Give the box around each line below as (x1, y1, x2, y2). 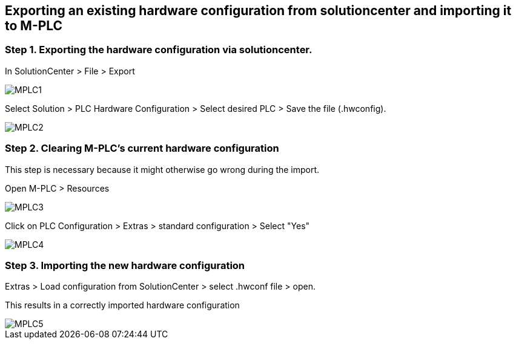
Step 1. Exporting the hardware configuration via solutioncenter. (5, 44, 313, 56)
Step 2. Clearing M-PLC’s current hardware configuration (5, 142, 279, 155)
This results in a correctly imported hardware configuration (5, 300, 240, 311)
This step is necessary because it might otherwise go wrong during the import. (5, 164, 320, 175)
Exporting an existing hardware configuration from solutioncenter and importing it (5, 3, 512, 18)
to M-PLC (5, 18, 63, 33)
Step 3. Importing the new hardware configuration (5, 259, 245, 271)
